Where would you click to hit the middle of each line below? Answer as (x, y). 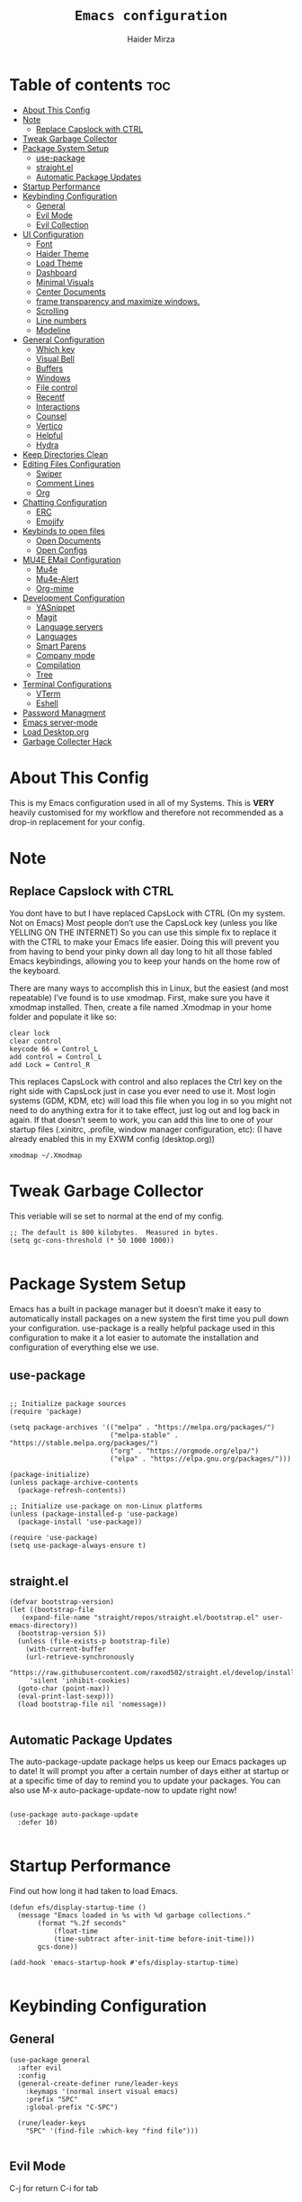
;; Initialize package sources (68, 1404)
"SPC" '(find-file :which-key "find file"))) (112, 2131)
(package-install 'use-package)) (80, 1522)
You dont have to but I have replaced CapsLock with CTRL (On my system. (147, 913)
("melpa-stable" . (144, 1436)
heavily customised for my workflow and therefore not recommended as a (147, 812)
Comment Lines (65, 483)
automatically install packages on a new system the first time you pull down (149, 1318)
